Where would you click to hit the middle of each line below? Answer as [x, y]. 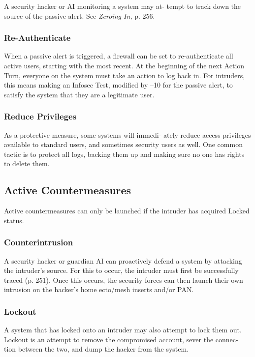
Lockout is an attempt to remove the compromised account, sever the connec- [121, 339]
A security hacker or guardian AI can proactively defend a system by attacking [123, 260]
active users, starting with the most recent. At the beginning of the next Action [124, 65]
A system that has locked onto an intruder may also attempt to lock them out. [123, 330]
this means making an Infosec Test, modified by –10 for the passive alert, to [118, 85]
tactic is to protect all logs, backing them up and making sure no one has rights [124, 154]
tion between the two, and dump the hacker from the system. [96, 349]
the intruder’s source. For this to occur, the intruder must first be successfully [121, 270]
